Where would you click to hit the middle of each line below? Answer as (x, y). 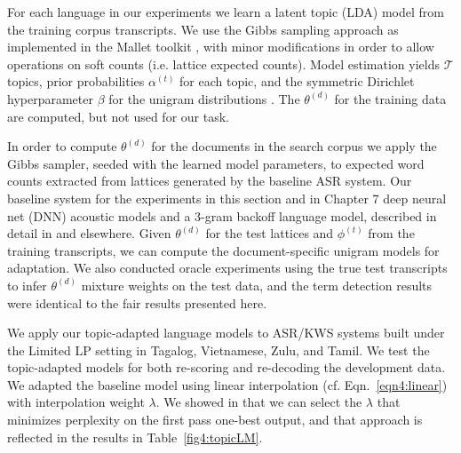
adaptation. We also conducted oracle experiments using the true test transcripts (227, 268)
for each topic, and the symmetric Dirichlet (297, 81)
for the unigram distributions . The (204, 98)
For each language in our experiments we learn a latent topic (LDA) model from (226, 12)
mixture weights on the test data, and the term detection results (257, 285)
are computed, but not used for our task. (118, 116)
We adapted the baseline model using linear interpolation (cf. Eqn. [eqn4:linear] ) (227, 384)
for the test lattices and (270, 233)
